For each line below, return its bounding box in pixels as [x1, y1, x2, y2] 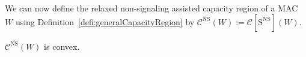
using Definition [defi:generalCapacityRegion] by [15, 15, 195, 28]
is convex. [44, 40, 80, 52]
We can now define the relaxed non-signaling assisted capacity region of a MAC [5, 2, 298, 14]
